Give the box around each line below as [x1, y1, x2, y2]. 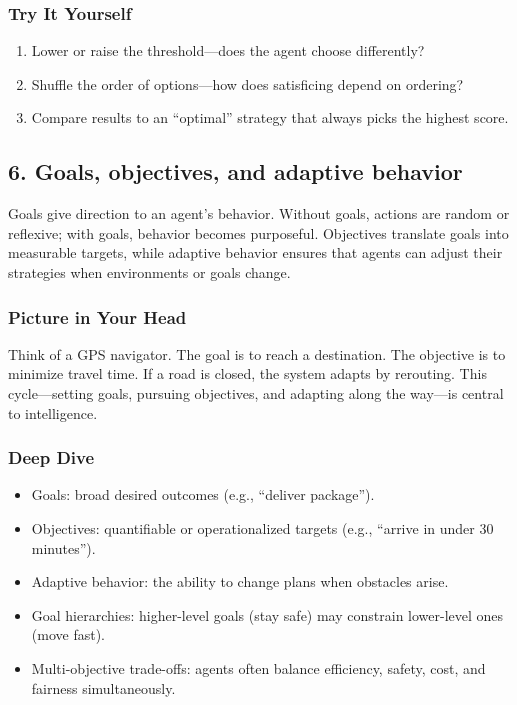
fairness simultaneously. [31, 677, 176, 698]
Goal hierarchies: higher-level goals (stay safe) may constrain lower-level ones [31, 604, 504, 625]
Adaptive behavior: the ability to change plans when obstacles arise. [31, 571, 449, 592]
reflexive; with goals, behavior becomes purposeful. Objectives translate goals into [8, 222, 509, 243]
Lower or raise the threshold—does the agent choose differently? [31, 40, 425, 61]
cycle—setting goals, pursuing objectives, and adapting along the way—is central [8, 382, 504, 403]
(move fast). [31, 624, 105, 645]
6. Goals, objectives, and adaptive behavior [8, 156, 463, 187]
